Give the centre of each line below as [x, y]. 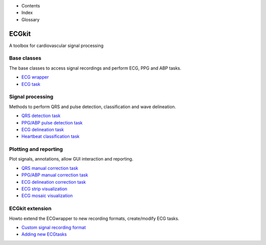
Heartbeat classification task [50, 136]
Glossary [31, 19]
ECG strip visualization [44, 189]
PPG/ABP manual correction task [55, 175]
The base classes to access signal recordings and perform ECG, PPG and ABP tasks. [95, 68]
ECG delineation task [43, 129]
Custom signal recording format [54, 227]
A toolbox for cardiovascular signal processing [56, 45]
